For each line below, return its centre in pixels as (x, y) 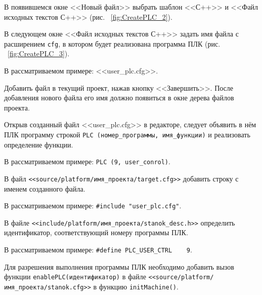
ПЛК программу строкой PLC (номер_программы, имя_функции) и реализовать (127, 134)
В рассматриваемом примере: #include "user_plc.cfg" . (93, 206)
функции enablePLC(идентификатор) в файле (75, 276)
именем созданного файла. (45, 188)
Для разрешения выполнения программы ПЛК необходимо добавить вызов (119, 266)
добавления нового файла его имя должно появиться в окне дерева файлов (119, 98)
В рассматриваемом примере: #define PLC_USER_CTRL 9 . (98, 250)
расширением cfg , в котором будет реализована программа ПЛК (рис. (112, 43)
